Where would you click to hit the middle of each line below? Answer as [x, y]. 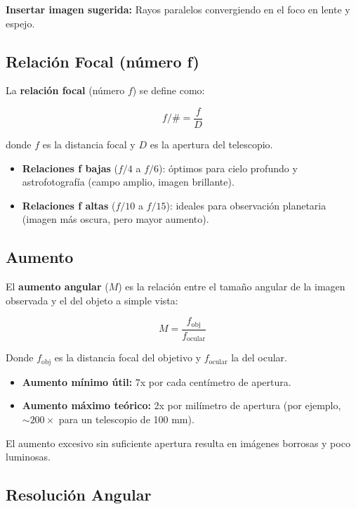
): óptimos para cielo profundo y [228, 168]
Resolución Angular [79, 495]
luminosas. [28, 457]
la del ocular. [259, 357]
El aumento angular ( [57, 286]
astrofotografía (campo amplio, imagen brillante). [128, 182]
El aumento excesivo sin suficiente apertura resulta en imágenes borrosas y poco [178, 443]
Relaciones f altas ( [69, 205]
